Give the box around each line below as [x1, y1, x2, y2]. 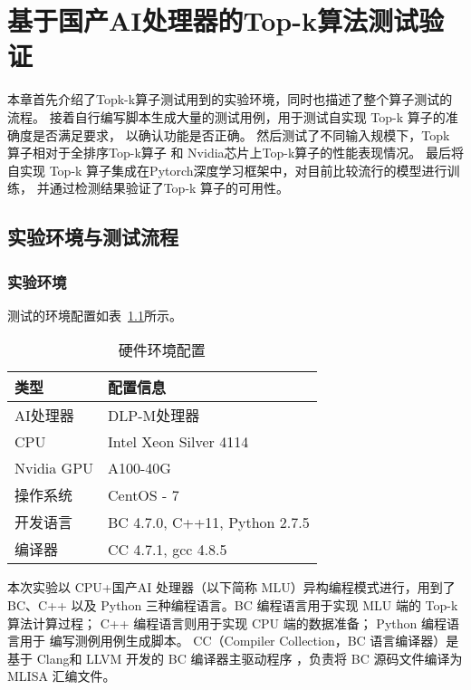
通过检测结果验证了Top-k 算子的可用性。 [49, 178, 290, 197]
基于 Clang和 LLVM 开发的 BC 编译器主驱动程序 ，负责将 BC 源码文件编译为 [7, 648, 463, 667]
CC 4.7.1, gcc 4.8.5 [108, 538, 227, 560]
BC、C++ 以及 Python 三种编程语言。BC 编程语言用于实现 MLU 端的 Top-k [7, 596, 458, 615]
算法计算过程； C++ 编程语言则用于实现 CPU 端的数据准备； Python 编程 [7, 613, 447, 632]
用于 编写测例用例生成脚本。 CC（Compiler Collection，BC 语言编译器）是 [19, 631, 459, 650]
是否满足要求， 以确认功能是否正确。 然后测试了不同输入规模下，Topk [32, 125, 450, 144]
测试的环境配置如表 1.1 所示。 [7, 305, 182, 324]
